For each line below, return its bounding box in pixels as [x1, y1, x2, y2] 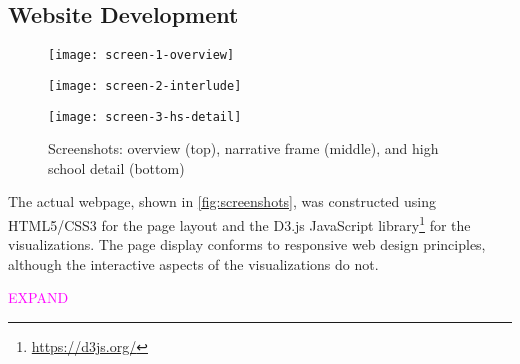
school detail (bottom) [48, 157, 185, 178]
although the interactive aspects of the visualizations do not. [8, 253, 379, 274]
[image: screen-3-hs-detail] [48, 109, 242, 124]
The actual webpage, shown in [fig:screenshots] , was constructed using [8, 191, 436, 212]
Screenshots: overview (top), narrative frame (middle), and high [48, 138, 439, 159]
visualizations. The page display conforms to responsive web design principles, [8, 234, 486, 255]
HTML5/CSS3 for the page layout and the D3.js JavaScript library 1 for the [8, 211, 471, 235]
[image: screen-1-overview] [48, 48, 235, 63]
